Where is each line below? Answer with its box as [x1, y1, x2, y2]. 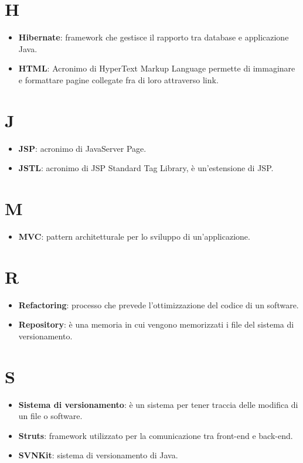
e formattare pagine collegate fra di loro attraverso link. [18, 73, 219, 86]
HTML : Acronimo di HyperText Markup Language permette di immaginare [18, 62, 295, 74]
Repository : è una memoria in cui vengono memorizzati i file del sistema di [18, 318, 294, 331]
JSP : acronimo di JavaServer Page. [18, 142, 147, 154]
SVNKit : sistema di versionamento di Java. [18, 449, 178, 461]
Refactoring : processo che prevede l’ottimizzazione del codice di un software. [18, 298, 299, 311]
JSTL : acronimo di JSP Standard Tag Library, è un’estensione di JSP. [18, 162, 274, 174]
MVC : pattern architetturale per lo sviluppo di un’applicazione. [18, 230, 250, 242]
